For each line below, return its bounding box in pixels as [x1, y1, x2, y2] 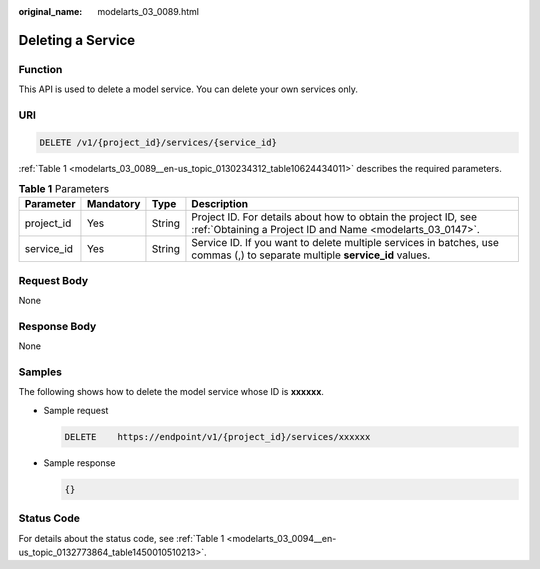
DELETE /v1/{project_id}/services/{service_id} [39, 136, 277, 148]
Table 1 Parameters [18, 182, 110, 196]
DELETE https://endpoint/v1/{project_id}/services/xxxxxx [64, 431, 371, 442]
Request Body [18, 273, 89, 287]
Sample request [43, 404, 109, 416]
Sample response [43, 456, 116, 469]
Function [18, 62, 63, 76]
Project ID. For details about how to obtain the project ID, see [191, 210, 478, 224]
